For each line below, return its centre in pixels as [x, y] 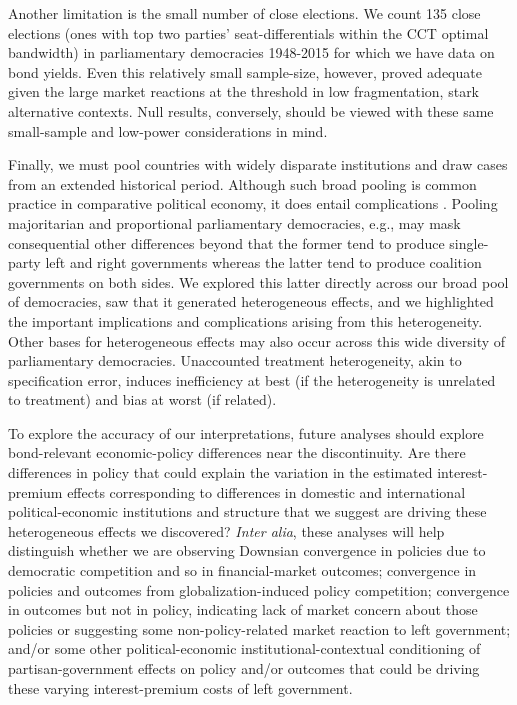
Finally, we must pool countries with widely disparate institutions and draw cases [258, 164]
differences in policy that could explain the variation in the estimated [220, 472]
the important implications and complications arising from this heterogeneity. [245, 320]
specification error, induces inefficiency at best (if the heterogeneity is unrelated [252, 379]
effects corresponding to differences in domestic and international [266, 491]
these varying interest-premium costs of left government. [180, 687]
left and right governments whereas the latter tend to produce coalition [263, 262]
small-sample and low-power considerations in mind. [168, 130]
